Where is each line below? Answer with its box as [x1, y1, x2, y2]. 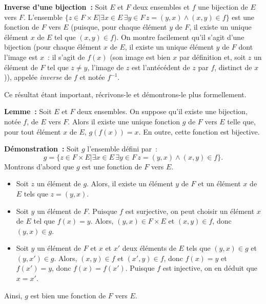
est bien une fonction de [30, 290, 106, 300]
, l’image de [87, 61, 124, 72]
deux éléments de [122, 243, 176, 253]
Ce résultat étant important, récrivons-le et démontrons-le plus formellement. [4, 89, 247, 99]
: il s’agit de [48, 51, 85, 62]
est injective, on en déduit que [162, 263, 258, 273]
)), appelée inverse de [4, 72, 72, 82]
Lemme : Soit [4, 106, 52, 117]
